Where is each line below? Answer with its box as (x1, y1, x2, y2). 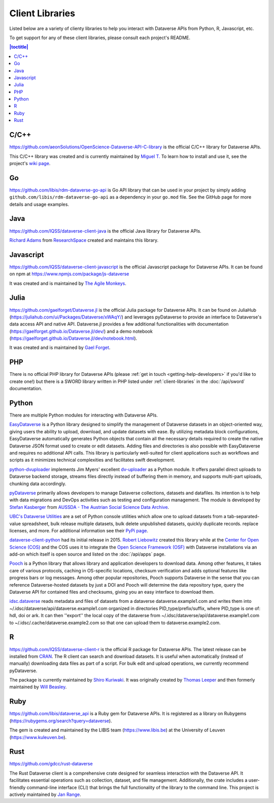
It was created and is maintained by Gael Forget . (9, 344, 111, 350)
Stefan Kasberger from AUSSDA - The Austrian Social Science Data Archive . (9, 504, 169, 510)
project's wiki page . (9, 160, 51, 166)
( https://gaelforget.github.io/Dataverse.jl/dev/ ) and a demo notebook (9, 328, 153, 334)
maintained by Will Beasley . (9, 684, 67, 690)
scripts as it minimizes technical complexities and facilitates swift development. (9, 457, 175, 463)
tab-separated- (227, 513, 260, 520)
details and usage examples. (9, 201, 70, 207)
